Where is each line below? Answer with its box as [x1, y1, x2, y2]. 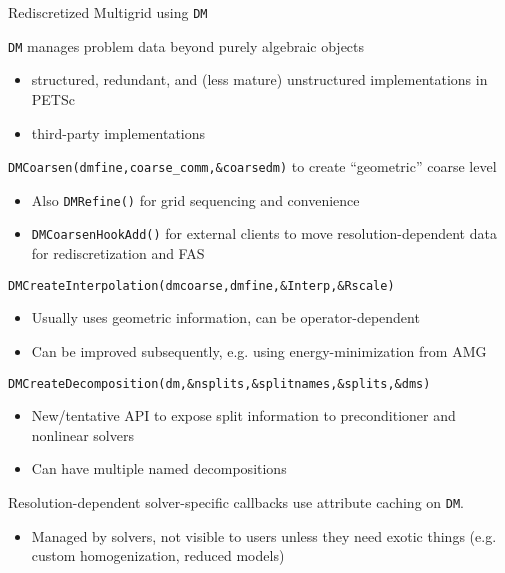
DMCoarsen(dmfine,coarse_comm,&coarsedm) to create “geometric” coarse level [8, 156, 497, 177]
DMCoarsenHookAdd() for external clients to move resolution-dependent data [31, 223, 497, 244]
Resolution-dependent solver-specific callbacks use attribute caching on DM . [8, 491, 464, 512]
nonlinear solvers [31, 424, 134, 445]
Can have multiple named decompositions [31, 458, 287, 479]
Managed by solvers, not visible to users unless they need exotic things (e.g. [31, 525, 497, 546]
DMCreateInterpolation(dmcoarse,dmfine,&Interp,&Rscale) [8, 278, 395, 293]
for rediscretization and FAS [31, 243, 205, 264]
